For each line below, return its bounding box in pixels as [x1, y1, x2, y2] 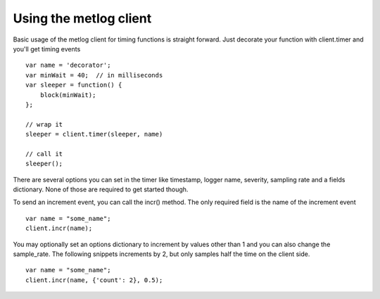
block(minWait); [39, 91, 96, 98]
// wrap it [25, 120, 63, 128]
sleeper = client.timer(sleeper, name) [25, 130, 163, 139]
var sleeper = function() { [25, 81, 122, 89]
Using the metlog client [13, 11, 152, 26]
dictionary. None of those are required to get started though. [13, 185, 189, 193]
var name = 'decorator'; [25, 61, 111, 70]
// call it [25, 150, 63, 158]
